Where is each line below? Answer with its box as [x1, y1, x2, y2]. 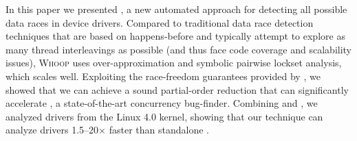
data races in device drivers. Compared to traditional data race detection [6, 15, 314, 29]
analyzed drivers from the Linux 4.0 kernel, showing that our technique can [6, 109, 323, 123]
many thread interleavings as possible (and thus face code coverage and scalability [6, 42, 352, 56]
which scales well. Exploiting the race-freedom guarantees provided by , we [6, 68, 321, 83]
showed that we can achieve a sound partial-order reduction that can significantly [6, 82, 349, 97]
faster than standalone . [109, 123, 209, 137]
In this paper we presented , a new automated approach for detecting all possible [6, 2, 347, 16]
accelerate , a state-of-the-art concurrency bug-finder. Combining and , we [6, 96, 318, 110]
